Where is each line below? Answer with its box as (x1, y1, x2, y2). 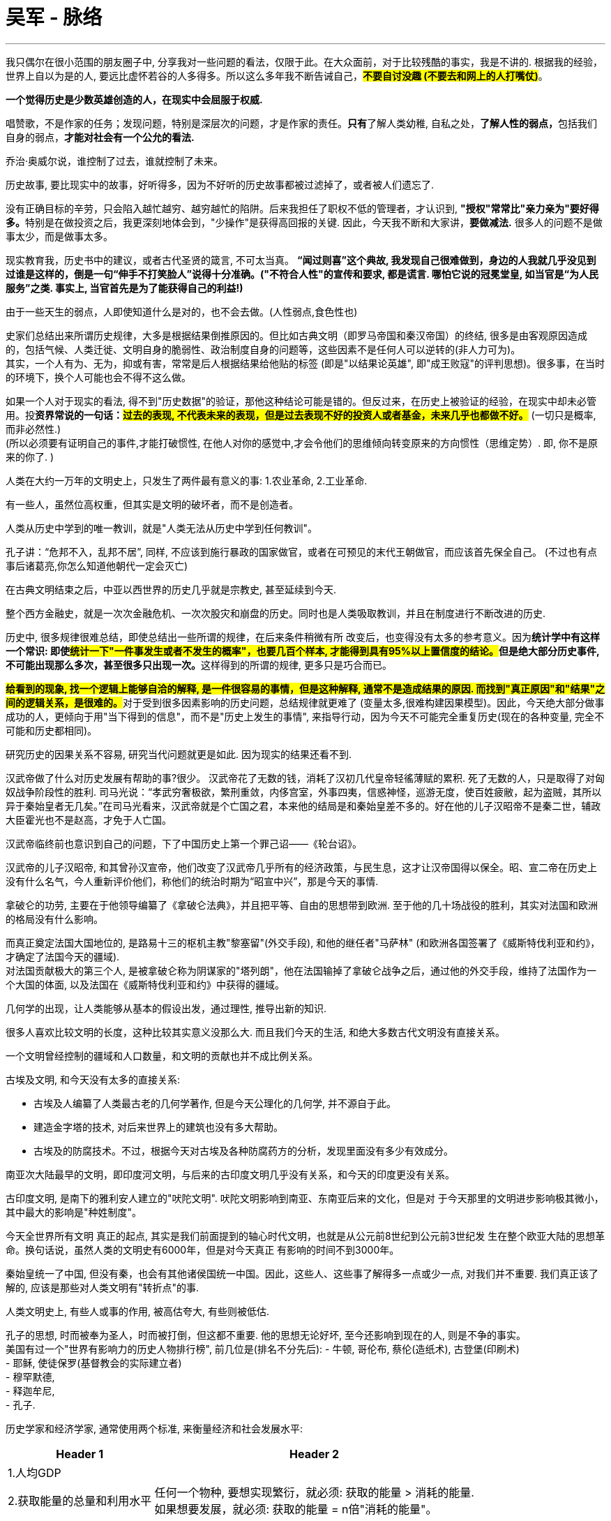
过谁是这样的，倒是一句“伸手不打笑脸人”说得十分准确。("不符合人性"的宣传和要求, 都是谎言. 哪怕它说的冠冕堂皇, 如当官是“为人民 (6, 267, 598, 280)
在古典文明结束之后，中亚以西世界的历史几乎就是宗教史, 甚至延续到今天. (6, 583, 337, 595)
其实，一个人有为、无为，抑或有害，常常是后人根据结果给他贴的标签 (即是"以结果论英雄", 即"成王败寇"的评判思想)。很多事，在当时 (6, 357, 605, 369)
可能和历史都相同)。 (6, 724, 98, 736)
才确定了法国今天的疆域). (6, 950, 120, 963)
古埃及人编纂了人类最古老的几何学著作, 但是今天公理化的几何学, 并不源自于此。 (33, 1097, 396, 1109)
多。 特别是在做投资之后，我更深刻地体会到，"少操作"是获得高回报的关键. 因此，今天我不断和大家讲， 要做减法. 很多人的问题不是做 (6, 216, 603, 228)
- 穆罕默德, (6, 1370, 55, 1383)
